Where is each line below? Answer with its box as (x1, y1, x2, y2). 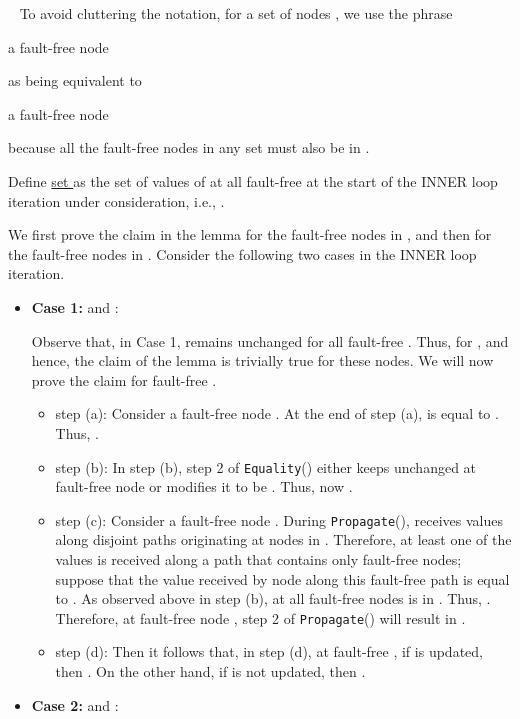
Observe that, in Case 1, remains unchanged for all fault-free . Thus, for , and (31, 330, 509, 351)
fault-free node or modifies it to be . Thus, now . (55, 476, 353, 497)
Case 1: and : (31, 296, 119, 317)
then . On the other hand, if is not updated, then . (55, 661, 366, 682)
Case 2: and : (31, 694, 119, 715)
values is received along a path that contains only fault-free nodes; (55, 549, 462, 569)
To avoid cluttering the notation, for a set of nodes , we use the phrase (19, 3, 453, 23)
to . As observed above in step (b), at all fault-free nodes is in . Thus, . (55, 588, 491, 609)
